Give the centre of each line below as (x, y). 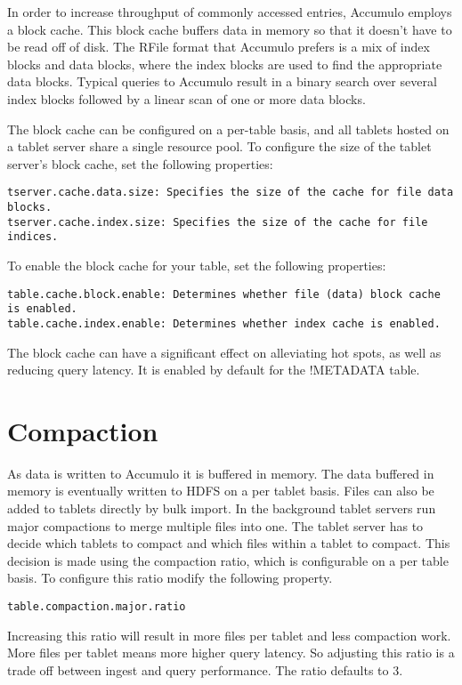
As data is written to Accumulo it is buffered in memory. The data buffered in (221, 473)
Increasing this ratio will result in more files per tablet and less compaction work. (229, 635)
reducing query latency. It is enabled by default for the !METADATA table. (214, 370)
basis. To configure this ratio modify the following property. (170, 578)
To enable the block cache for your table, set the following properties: (197, 265)
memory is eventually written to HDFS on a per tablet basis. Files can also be (221, 491)
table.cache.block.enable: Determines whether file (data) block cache (224, 294)
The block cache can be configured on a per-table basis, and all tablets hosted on (228, 129)
